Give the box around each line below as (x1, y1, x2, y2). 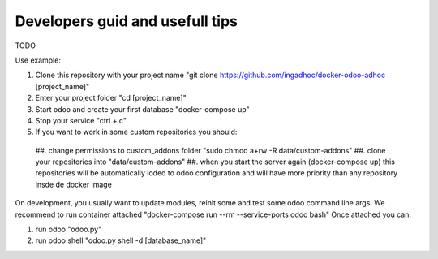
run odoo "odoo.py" (35, 224, 102, 235)
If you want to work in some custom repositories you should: (35, 127, 238, 137)
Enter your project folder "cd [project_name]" (35, 93, 187, 103)
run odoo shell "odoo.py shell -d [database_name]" (35, 235, 207, 245)
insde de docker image (35, 179, 113, 189)
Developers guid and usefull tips (15, 12, 238, 30)
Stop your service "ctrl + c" (35, 115, 127, 125)
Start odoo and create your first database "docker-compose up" (35, 104, 251, 114)
